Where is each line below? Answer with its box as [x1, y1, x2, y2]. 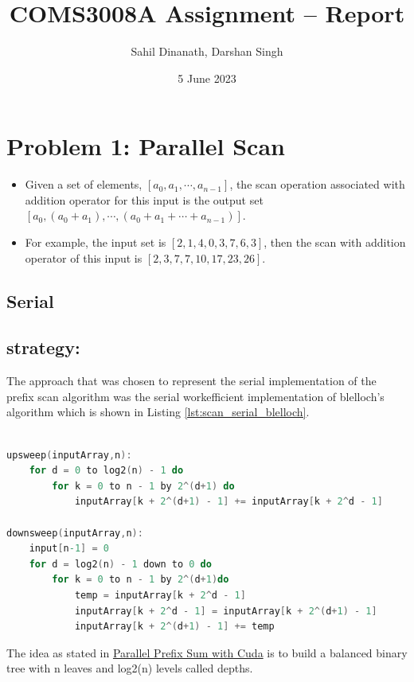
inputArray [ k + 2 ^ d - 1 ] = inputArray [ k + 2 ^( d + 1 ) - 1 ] [74, 605, 377, 617]
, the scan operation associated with [229, 176, 405, 193]
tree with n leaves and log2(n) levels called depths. [6, 660, 253, 676]
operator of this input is [25, 249, 143, 266]
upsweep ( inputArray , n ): [6, 449, 132, 461]
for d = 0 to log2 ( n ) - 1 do [29, 465, 184, 477]
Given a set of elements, [25, 176, 143, 193]
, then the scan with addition [264, 234, 406, 251]
